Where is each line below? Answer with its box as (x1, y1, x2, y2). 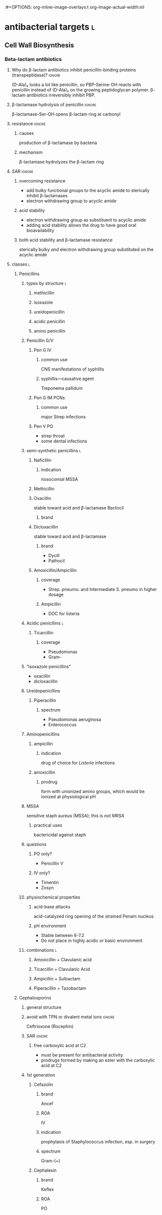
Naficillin (33, 457, 52, 463)
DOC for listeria (48, 610, 80, 617)
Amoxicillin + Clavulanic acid (33, 957, 92, 963)
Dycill (48, 552, 60, 558)
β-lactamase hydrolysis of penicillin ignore (11, 101, 97, 107)
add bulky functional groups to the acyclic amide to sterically (26, 187, 150, 193)
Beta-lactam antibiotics (4, 56, 62, 62)
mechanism (19, 149, 43, 155)
